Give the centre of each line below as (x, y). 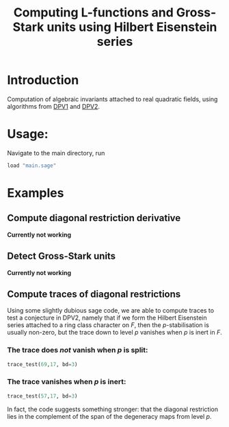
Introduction (43, 80)
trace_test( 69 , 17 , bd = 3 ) (42, 364)
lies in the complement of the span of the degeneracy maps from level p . (109, 416)
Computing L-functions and (94, 13)
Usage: (28, 134)
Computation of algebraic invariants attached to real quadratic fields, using (112, 99)
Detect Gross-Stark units (62, 256)
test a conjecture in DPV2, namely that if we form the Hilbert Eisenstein (107, 318)
